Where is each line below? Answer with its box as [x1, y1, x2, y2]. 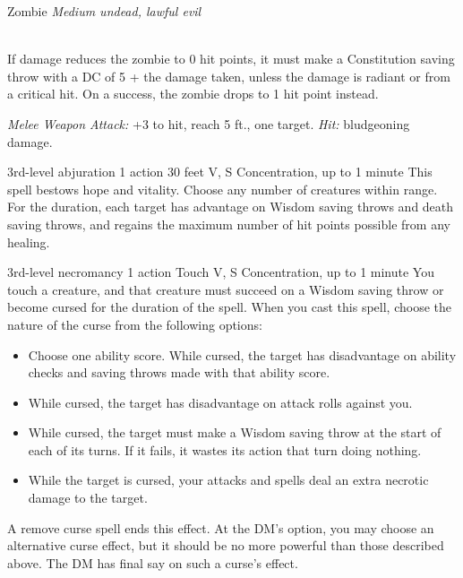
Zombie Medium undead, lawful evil [7, 2, 201, 20]
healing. [7, 232, 50, 251]
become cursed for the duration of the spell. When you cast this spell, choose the [7, 298, 452, 316]
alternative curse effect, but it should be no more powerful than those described [7, 536, 444, 555]
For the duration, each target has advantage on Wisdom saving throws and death [7, 197, 454, 216]
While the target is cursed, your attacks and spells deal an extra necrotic [28, 470, 429, 489]
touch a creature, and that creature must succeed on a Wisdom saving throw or [7, 280, 444, 298]
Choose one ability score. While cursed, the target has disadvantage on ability [28, 345, 457, 364]
